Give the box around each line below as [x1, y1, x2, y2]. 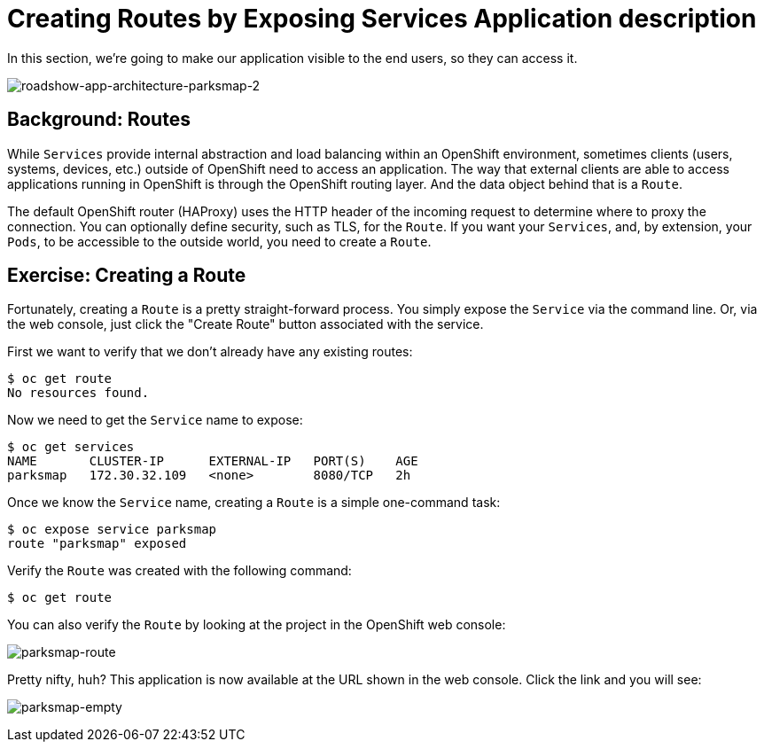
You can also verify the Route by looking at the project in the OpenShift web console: [7, 617, 506, 633]
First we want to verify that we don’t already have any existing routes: [7, 344, 413, 360]
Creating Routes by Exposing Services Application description [7, 4, 757, 34]
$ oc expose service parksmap [7, 522, 217, 537]
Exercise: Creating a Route [7, 264, 246, 287]
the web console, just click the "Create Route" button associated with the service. [7, 316, 484, 332]
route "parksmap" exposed [7, 536, 187, 551]
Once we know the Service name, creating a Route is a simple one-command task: [7, 495, 501, 511]
